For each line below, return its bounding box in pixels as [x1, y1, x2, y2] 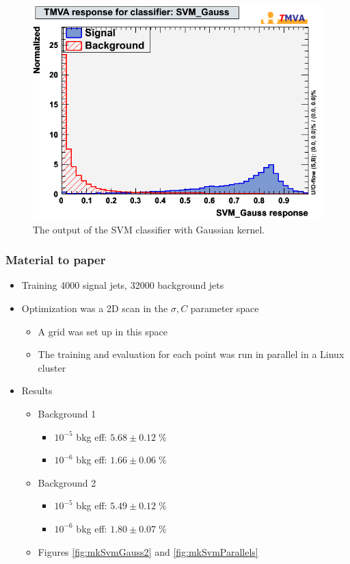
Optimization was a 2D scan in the [21, 301, 168, 316]
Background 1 [38, 406, 96, 420]
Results [21, 383, 53, 398]
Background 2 [38, 475, 96, 489]
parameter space [190, 301, 259, 316]
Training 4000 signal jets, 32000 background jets [21, 278, 224, 292]
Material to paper [5, 251, 106, 268]
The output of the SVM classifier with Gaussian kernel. [33, 222, 265, 236]
